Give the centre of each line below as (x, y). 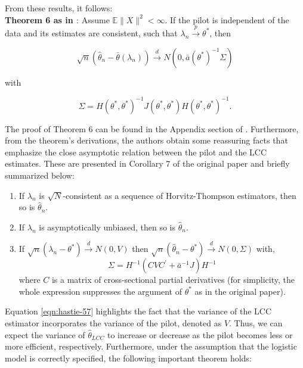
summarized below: (40, 175)
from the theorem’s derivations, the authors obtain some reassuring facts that (146, 140)
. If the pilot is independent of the (227, 19)
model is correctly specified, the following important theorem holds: (128, 358)
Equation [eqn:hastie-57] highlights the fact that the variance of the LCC (138, 311)
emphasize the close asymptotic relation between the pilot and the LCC (136, 152)
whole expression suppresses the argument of (100, 291)
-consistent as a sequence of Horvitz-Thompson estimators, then (180, 195)
